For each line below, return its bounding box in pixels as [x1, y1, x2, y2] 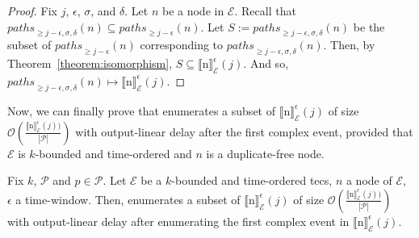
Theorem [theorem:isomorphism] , [7, 55, 173, 72]
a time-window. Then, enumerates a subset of [15, 190, 241, 207]
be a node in [161, 2, 224, 19]
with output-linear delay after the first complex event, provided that [75, 123, 413, 140]
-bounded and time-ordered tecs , [171, 172, 333, 189]
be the [353, 18, 385, 35]
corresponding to [140, 36, 224, 53]
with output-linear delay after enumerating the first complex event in [7, 212, 350, 229]
